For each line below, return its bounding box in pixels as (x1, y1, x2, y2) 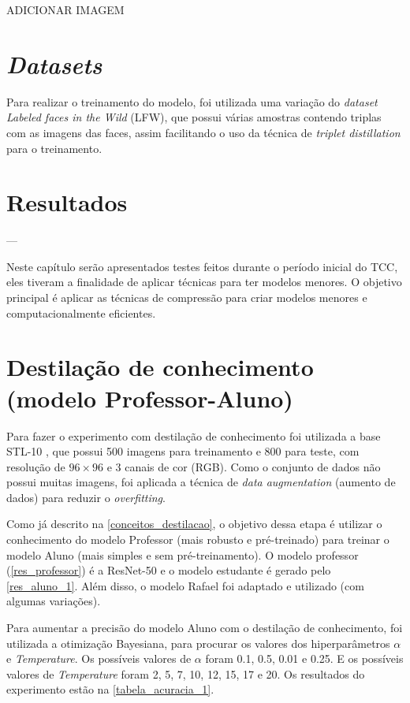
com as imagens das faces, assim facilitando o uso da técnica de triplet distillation (6, 124, 401, 140)
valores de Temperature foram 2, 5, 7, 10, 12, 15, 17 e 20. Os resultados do (6, 665, 365, 682)
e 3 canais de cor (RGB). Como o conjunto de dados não (106, 458, 381, 474)
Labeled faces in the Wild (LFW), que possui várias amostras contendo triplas (6, 109, 382, 125)
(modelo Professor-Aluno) (6, 381, 293, 414)
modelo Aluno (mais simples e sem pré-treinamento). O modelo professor (6, 546, 359, 563)
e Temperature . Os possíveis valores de (6, 650, 192, 667)
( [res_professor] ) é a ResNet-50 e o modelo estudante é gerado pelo (6, 562, 331, 578)
